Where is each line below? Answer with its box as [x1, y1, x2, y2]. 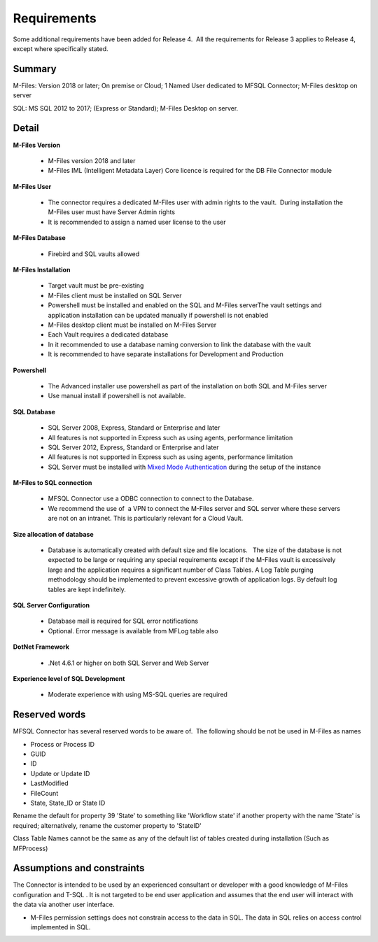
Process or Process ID [30, 740, 94, 748]
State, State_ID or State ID [30, 799, 106, 807]
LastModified [30, 779, 69, 787]
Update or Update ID [30, 769, 90, 778]
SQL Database [13, 407, 56, 416]
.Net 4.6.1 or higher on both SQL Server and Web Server [48, 659, 209, 667]
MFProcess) [13, 844, 48, 852]
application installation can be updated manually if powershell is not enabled [48, 311, 269, 319]
